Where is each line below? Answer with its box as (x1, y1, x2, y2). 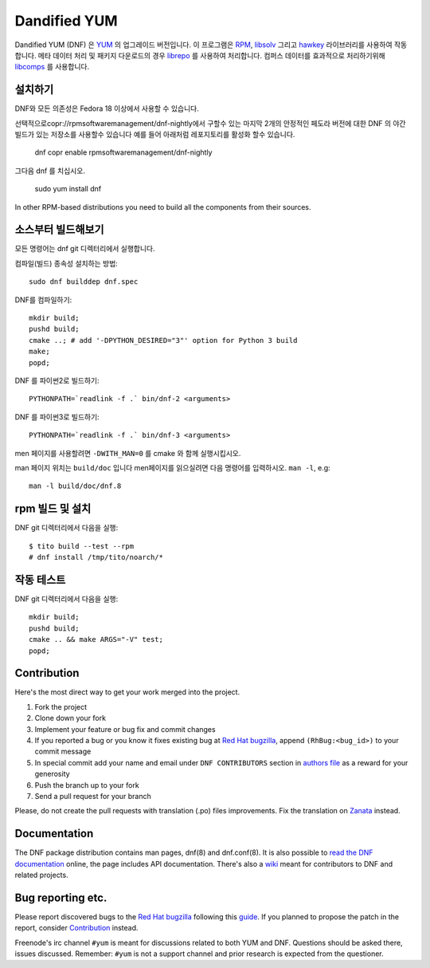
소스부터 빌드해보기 (14, 223, 104, 237)
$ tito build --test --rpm (29, 541, 135, 550)
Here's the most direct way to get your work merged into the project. (14, 687, 240, 697)
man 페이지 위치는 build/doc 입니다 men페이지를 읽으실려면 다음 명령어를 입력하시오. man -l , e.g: (14, 462, 330, 472)
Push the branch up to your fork (34, 780, 139, 789)
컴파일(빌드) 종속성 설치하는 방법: (14, 258, 119, 268)
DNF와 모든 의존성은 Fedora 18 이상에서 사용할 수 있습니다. (14, 104, 199, 113)
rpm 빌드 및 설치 (14, 502, 92, 516)
